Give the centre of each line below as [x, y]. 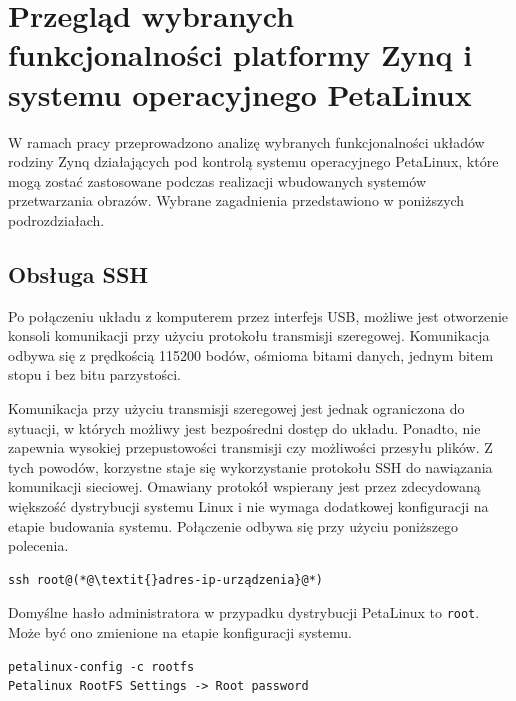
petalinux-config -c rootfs [101, 666]
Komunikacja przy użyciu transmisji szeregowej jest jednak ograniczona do [236, 408]
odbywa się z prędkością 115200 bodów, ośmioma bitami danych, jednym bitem [251, 354]
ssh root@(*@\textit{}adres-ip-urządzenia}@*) [165, 579]
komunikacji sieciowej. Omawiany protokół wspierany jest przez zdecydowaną [244, 486]
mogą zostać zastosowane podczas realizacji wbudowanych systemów [217, 180]
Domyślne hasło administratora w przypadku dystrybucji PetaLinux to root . [244, 612]
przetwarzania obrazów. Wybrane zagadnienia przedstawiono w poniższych [236, 200]
